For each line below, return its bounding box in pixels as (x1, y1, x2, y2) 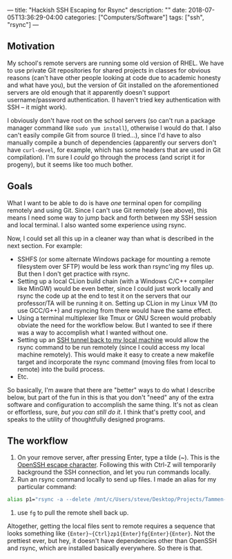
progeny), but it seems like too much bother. (7, 160, 133, 169)
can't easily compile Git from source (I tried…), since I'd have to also (7, 131, 202, 139)
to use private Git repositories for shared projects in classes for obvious (7, 66, 211, 75)
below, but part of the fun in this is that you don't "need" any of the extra (7, 393, 214, 401)
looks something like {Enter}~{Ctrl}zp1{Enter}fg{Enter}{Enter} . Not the (7, 529, 215, 538)
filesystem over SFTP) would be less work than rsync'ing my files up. (17, 262, 214, 270)
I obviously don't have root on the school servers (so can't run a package (7, 116, 215, 124)
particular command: (17, 483, 77, 491)
